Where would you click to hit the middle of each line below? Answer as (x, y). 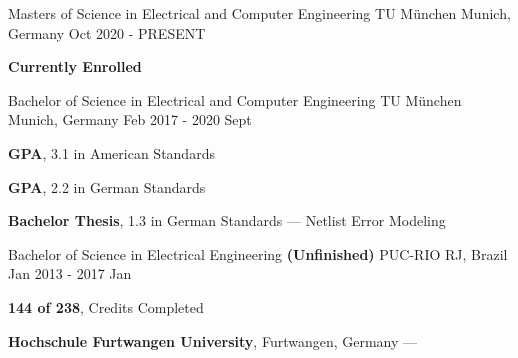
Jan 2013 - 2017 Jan (70, 273)
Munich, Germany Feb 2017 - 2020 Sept (130, 119)
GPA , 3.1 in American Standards (111, 152)
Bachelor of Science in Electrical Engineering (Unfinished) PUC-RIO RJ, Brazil (258, 253)
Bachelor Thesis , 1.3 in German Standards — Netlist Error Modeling (227, 220)
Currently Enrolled (75, 66)
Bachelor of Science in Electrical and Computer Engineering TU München (235, 99)
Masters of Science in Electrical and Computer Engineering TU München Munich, (259, 13)
